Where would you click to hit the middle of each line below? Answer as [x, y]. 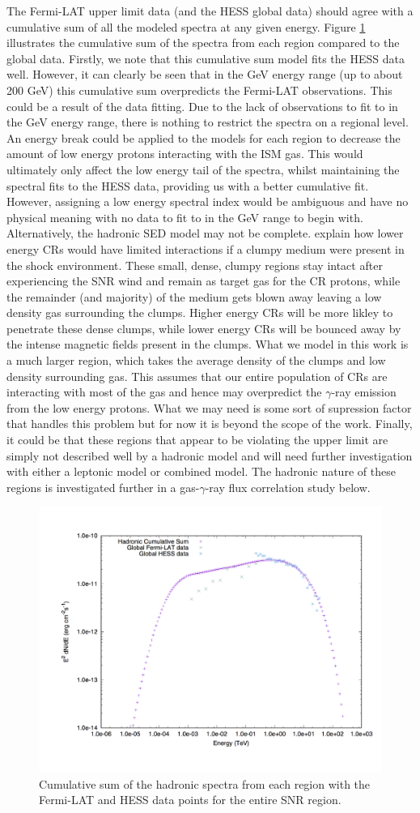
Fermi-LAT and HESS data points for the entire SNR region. [190, 800]
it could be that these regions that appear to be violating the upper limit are [197, 440]
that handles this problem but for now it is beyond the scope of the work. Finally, [210, 424]
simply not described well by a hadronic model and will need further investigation [210, 455]
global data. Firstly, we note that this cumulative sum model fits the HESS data [206, 58]
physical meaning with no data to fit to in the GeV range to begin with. [185, 217]
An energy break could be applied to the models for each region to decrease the [204, 137]
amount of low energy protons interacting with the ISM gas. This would [185, 154]
